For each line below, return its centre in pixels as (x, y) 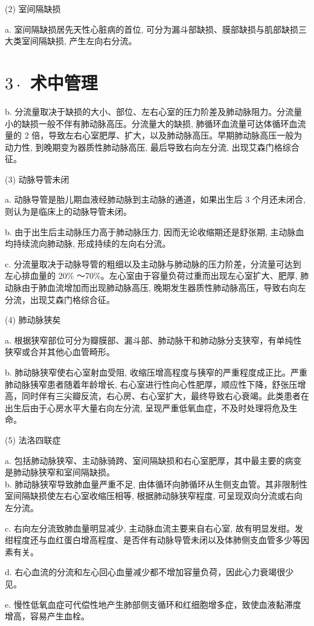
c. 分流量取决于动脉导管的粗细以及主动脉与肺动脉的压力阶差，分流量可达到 (153, 263)
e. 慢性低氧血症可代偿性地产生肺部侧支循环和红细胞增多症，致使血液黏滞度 (153, 604)
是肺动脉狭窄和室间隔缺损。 (60, 472)
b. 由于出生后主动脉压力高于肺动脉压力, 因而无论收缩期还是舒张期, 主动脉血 (155, 231)
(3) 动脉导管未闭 (37, 179)
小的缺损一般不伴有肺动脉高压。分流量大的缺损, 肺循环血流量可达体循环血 (151, 123)
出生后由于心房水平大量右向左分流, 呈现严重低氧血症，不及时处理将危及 (147, 407)
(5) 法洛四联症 (33, 439)
